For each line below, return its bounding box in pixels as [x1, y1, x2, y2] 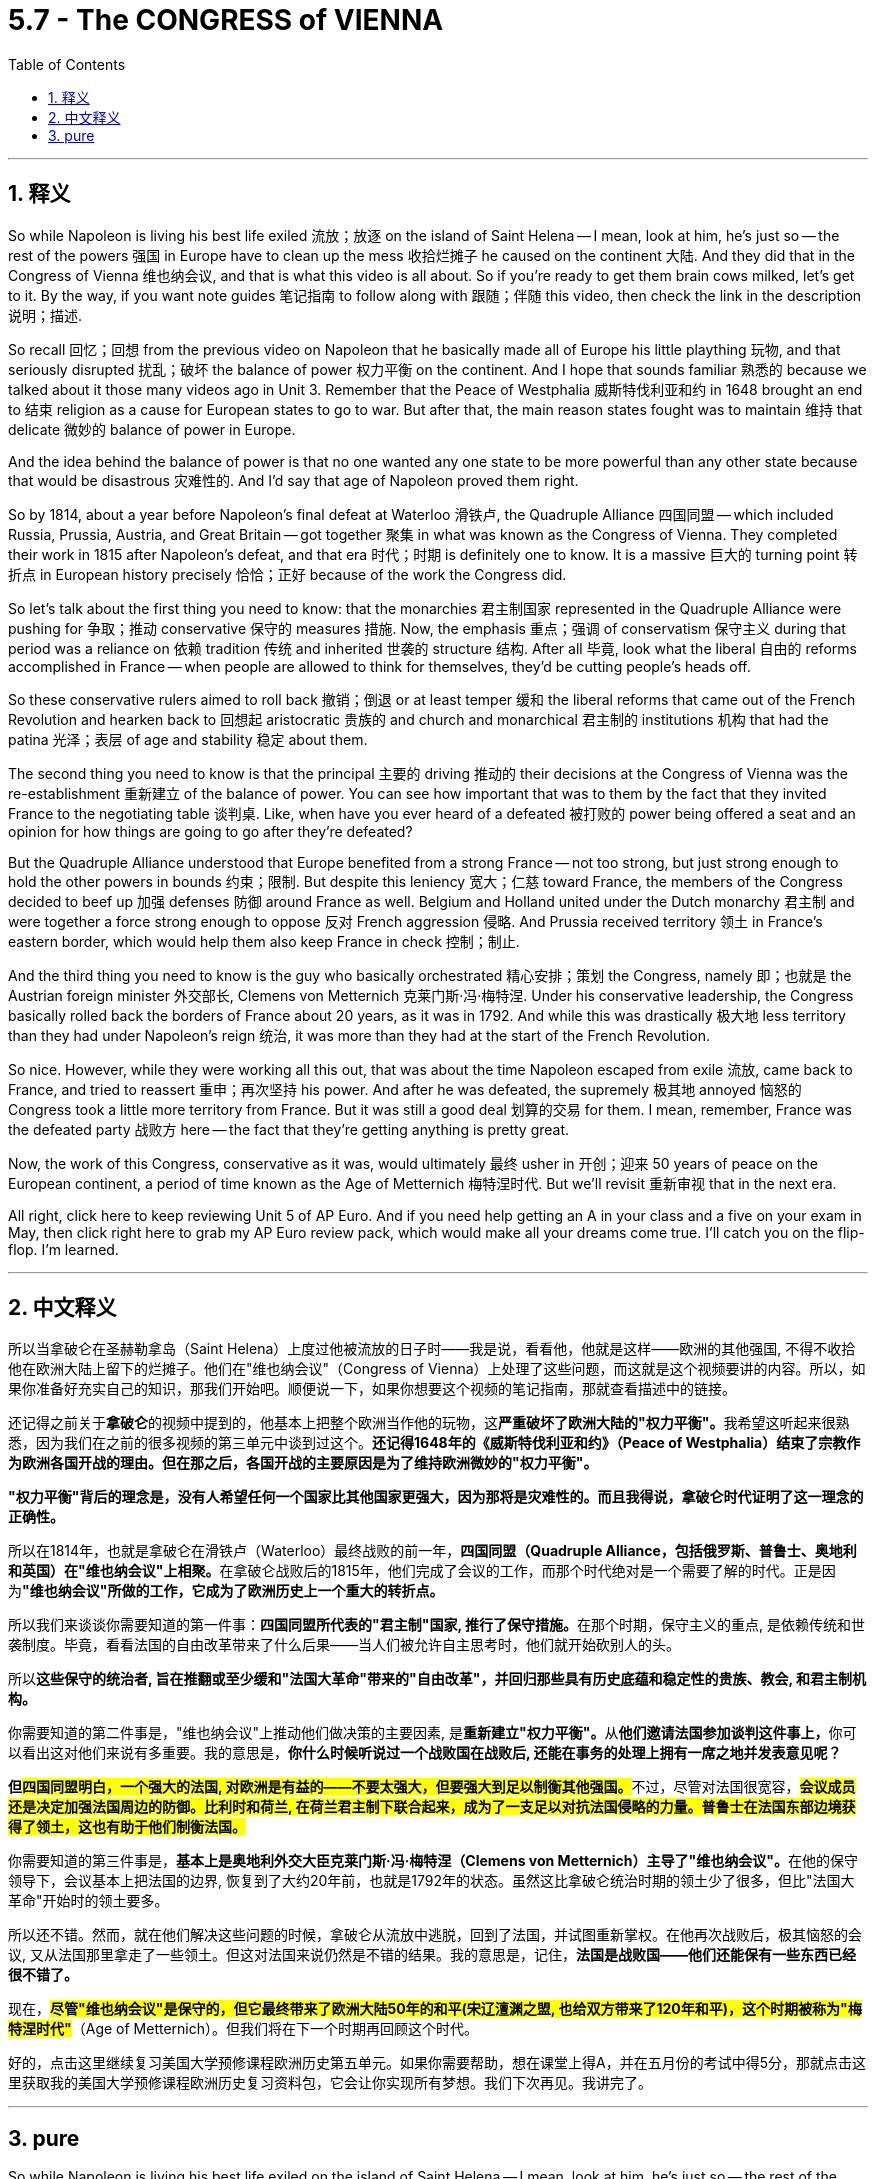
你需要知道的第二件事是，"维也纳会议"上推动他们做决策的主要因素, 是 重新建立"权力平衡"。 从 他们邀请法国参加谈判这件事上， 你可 [8, 1724, 857, 1742]
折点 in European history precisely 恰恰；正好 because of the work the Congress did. [8, 565, 567, 583]
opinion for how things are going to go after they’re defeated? [8, 822, 413, 840]
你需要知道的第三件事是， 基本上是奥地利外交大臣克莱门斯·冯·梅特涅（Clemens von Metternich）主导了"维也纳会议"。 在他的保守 [8, 1852, 858, 1870]
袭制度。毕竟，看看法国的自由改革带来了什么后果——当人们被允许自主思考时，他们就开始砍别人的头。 [8, 1636, 680, 1654]
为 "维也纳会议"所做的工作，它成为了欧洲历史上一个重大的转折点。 [8, 1582, 444, 1600]
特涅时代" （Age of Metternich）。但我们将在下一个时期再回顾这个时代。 [8, 2020, 479, 2038]
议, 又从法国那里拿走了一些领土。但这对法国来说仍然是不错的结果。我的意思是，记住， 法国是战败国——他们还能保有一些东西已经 [8, 1946, 856, 1964]
